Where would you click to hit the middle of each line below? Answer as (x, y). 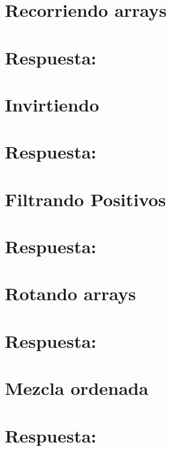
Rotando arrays (70, 293)
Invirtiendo (52, 104)
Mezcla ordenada (77, 388)
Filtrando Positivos (85, 199)
